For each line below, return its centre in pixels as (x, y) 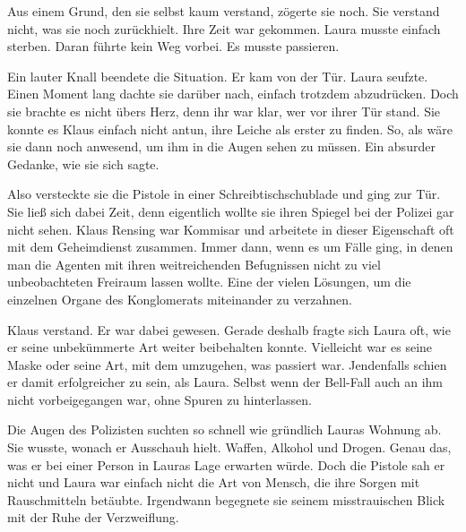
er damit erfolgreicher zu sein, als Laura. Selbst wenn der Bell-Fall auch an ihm (225, 382)
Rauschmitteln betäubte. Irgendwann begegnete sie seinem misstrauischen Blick (226, 499)
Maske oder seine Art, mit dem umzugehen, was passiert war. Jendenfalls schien (227, 364)
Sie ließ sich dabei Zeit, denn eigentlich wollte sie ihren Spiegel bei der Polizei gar (231, 211)
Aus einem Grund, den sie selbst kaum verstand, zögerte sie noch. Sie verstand (224, 11)
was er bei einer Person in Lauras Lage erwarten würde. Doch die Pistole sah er (226, 464)
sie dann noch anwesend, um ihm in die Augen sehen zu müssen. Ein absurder (221, 146)
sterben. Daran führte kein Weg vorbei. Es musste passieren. (173, 46)
